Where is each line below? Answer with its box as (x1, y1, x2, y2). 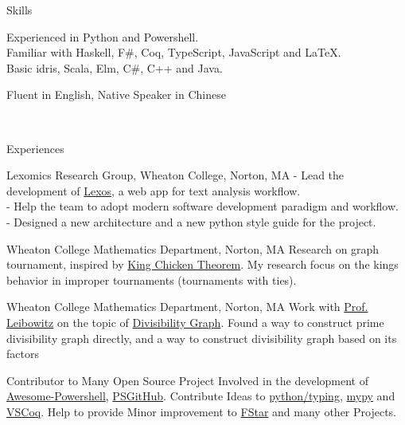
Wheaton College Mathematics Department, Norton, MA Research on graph (6, 240, 380, 257)
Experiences (6, 140, 64, 156)
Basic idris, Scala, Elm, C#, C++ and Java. (6, 59, 223, 76)
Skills (6, 2, 33, 18)
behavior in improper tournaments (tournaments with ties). (6, 271, 297, 288)
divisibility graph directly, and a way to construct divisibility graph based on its (6, 329, 397, 346)
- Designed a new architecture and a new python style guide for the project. (6, 213, 376, 230)
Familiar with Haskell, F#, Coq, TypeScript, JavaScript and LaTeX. (6, 44, 341, 61)
